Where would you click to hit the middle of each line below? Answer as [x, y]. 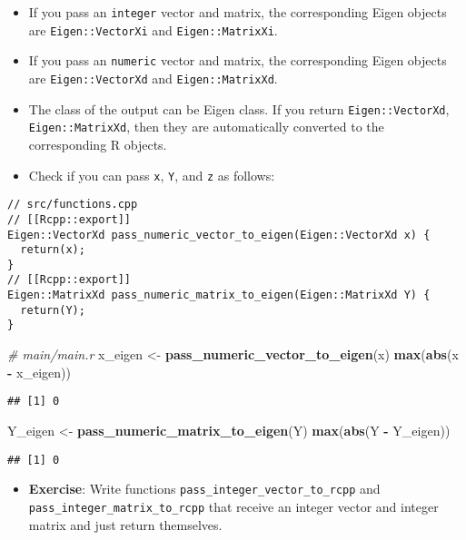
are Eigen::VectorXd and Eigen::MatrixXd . [153, 78]
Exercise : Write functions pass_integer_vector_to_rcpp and [204, 489]
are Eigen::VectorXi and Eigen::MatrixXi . [153, 29]
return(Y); [53, 310]
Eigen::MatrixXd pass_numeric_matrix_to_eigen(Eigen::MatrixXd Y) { [219, 295]
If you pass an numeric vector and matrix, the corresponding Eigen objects [238, 60]
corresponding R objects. [98, 144]
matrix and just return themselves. [125, 524]
